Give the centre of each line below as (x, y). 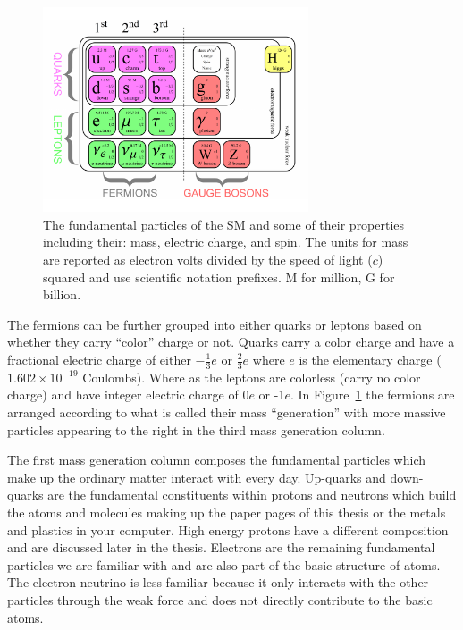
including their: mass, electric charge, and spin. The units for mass (226, 242)
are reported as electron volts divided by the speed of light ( (208, 260)
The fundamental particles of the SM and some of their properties (224, 224)
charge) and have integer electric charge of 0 (128, 395)
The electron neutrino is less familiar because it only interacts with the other (218, 582)
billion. (62, 294)
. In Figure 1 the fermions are (372, 395)
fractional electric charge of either (99, 359)
